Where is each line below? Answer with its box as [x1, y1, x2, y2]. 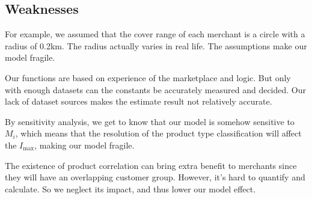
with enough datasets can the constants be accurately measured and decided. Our [5, 83, 306, 96]
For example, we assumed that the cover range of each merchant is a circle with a [5, 28, 305, 40]
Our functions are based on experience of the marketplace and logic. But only [5, 71, 291, 84]
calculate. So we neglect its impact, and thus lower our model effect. [5, 182, 256, 195]
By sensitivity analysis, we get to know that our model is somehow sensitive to [5, 115, 295, 127]
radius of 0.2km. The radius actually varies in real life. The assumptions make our [5, 39, 307, 52]
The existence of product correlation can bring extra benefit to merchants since [5, 159, 297, 171]
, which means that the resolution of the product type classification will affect [15, 127, 302, 139]
